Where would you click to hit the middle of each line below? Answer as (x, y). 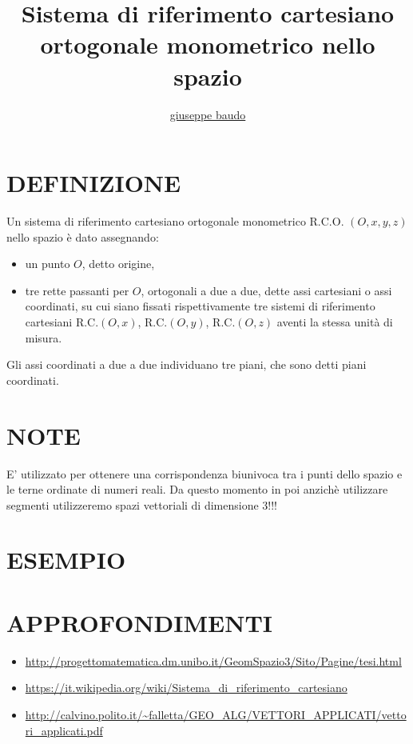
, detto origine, (118, 264)
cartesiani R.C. (62, 322)
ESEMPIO (66, 560)
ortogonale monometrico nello (208, 44)
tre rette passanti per (77, 290)
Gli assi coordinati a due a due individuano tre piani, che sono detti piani (187, 364)
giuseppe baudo (208, 114)
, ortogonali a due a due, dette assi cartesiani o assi (266, 290)
